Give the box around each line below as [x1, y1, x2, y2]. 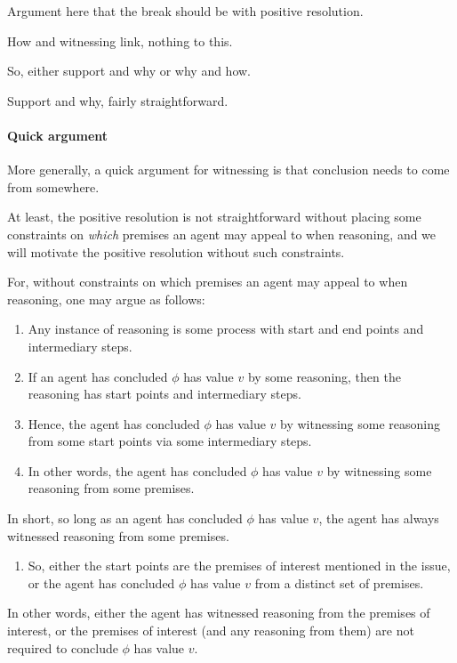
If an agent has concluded [28, 367, 168, 385]
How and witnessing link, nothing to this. [7, 31, 233, 50]
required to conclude [7, 638, 118, 657]
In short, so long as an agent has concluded [7, 509, 243, 528]
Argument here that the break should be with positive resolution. [7, 2, 364, 20]
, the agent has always [318, 509, 439, 528]
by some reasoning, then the [247, 367, 401, 385]
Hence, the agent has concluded [28, 414, 200, 433]
